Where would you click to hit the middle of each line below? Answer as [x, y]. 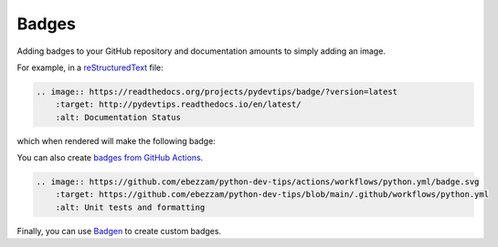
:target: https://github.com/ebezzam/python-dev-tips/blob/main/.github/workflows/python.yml [272, 195]
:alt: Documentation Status [118, 117]
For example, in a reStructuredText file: [90, 67]
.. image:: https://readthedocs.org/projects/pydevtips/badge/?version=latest [217, 92]
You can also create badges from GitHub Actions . [110, 158]
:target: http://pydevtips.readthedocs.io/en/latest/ [178, 104]
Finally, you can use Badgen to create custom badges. [119, 231]
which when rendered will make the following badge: [117, 140]
